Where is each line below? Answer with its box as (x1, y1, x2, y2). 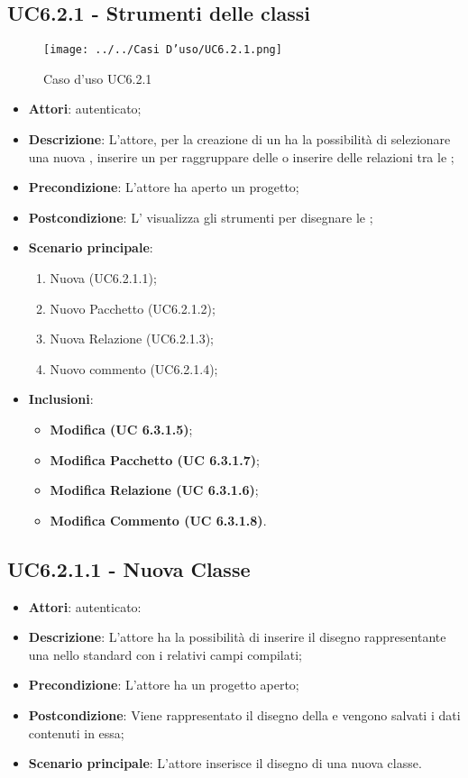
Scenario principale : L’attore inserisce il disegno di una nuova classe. (28, 754, 422, 773)
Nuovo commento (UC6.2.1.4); (50, 359, 218, 378)
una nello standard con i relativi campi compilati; (28, 645, 302, 664)
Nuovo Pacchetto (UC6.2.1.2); (50, 298, 216, 317)
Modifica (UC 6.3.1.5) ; (50, 419, 193, 438)
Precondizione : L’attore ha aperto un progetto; (28, 178, 299, 197)
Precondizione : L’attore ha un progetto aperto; (28, 675, 299, 694)
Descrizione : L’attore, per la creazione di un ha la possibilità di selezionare (28, 130, 451, 149)
